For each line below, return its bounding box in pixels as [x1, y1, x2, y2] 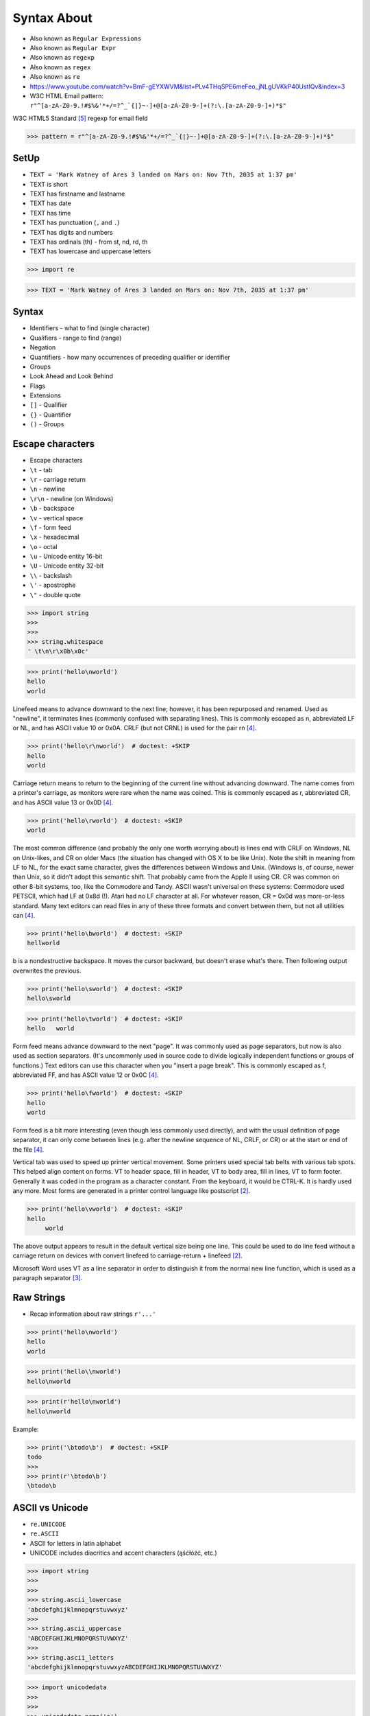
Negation [29, 343, 56, 351]
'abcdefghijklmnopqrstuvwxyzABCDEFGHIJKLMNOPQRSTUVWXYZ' [27, 1663, 223, 1671]
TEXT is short [29, 180, 69, 188]
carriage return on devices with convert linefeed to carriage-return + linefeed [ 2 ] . [12, 1251, 243, 1260]
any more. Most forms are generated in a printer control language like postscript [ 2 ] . [12, 1187, 251, 1195]
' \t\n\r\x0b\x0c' [27, 647, 89, 656]
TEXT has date [29, 199, 71, 207]
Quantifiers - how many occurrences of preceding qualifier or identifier [29, 353, 231, 361]
